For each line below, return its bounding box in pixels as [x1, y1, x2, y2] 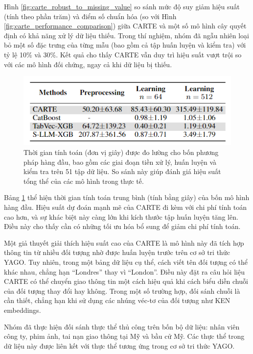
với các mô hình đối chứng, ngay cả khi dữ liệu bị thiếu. [4, 59, 172, 69]
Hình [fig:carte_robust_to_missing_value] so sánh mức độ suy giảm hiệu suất [4, 1, 240, 11]
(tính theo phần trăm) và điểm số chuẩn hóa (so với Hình [4, 11, 177, 21]
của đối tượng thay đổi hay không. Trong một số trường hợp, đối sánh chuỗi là [4, 285, 240, 296]
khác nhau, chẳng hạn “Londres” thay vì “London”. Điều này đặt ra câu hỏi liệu [4, 266, 245, 277]
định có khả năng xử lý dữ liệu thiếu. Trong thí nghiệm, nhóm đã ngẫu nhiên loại [4, 30, 250, 40]
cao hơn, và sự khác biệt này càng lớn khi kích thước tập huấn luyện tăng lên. [4, 211, 238, 222]
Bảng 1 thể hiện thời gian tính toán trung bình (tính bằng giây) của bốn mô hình [4, 192, 250, 202]
